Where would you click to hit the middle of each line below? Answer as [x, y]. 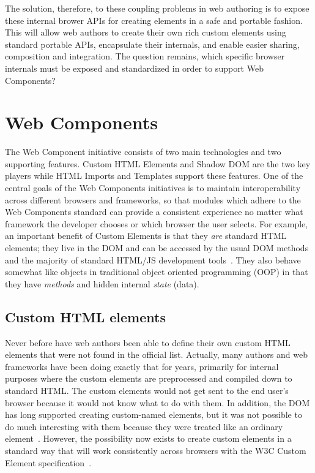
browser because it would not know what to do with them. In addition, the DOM [157, 402]
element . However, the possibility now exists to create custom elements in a [148, 438]
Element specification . [48, 462]
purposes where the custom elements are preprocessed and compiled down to [149, 378]
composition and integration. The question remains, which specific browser [145, 56]
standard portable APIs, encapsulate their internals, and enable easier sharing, [152, 44]
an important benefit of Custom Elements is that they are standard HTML [146, 236]
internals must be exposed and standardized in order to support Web [134, 68]
